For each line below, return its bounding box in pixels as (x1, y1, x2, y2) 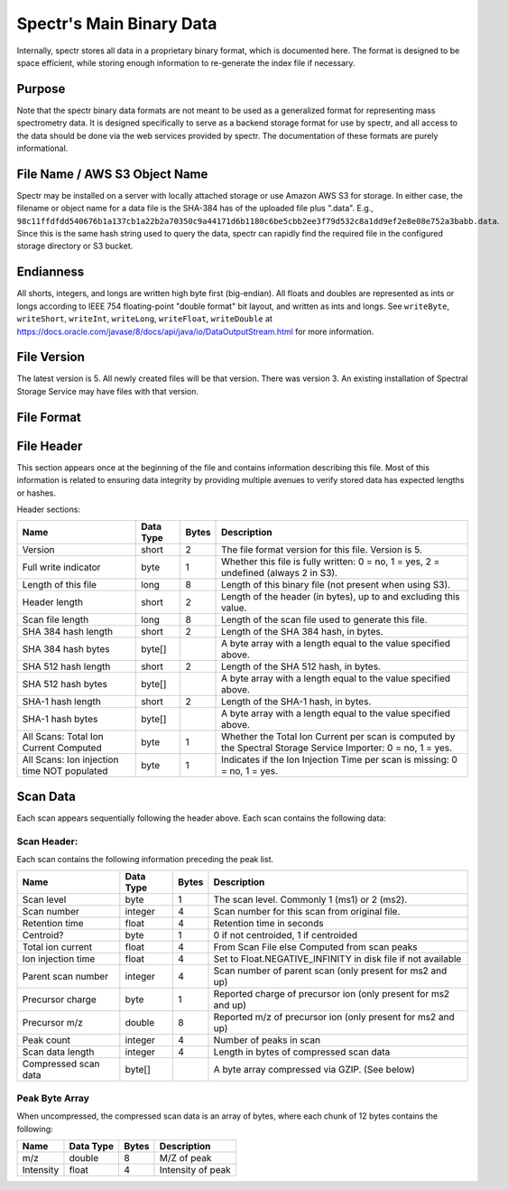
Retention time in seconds (213, 917, 324, 930)
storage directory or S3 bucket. (16, 240, 134, 252)
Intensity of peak (159, 1163, 232, 1176)
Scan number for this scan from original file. (213, 906, 401, 918)
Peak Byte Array (16, 1092, 90, 1104)
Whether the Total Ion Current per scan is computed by (221, 730, 456, 743)
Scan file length (22, 614, 89, 627)
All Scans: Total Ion (22, 730, 104, 743)
